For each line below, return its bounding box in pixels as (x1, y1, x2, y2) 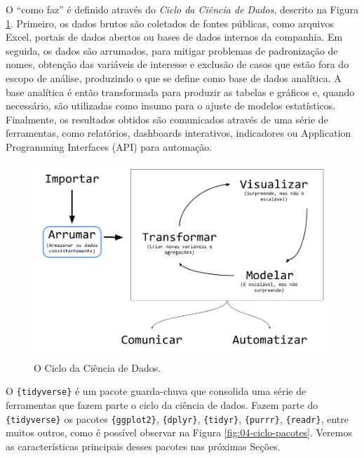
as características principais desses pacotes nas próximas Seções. (6, 438, 281, 453)
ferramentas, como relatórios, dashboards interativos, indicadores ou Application (6, 126, 351, 140)
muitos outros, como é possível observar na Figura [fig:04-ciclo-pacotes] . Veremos (6, 425, 353, 440)
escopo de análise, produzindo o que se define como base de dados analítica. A (6, 70, 342, 85)
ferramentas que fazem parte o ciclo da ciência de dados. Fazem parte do (6, 397, 318, 412)
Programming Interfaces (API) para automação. (6, 139, 213, 154)
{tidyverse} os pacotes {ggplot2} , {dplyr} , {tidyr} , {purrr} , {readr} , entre (6, 411, 349, 426)
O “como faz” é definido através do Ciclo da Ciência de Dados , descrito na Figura (6, 2, 358, 16)
